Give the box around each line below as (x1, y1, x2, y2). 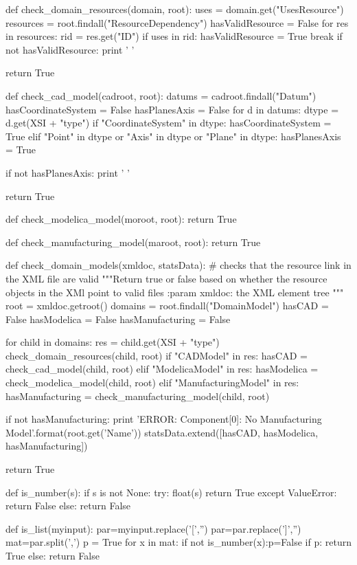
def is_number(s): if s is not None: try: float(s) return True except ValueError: (5, 485, 337, 499)
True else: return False (5, 549, 100, 562)
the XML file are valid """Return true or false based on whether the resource (5, 271, 327, 285)
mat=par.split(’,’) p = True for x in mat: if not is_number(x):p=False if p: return (5, 535, 352, 549)
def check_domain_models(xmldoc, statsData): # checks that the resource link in (5, 258, 352, 272)
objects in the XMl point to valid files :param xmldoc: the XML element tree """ (5, 285, 344, 299)
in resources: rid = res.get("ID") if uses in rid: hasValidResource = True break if (5, 29, 343, 43)
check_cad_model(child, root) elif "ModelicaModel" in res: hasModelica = (5, 362, 319, 376)
